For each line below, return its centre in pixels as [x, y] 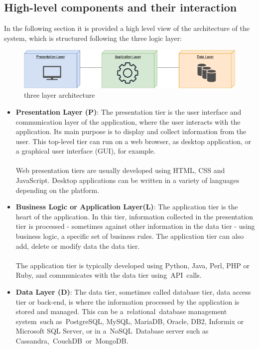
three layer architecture [60, 95]
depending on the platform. [58, 190]
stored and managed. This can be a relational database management [121, 311]
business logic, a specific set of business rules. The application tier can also [130, 236]
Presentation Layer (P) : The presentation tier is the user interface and [129, 111]
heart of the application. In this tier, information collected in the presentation [134, 216]
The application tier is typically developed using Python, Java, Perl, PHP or [132, 265]
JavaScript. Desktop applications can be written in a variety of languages [128, 180]
